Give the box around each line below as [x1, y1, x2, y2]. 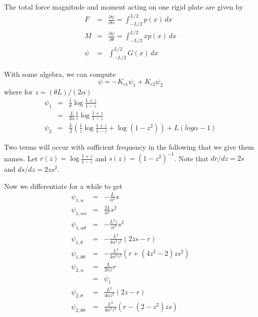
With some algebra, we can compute [4, 68, 116, 79]
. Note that [174, 153, 209, 163]
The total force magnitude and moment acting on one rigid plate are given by [4, 2, 243, 12]
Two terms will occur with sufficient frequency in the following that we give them [4, 141, 254, 152]
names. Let [4, 153, 38, 163]
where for [4, 86, 33, 96]
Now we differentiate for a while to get [4, 180, 122, 191]
